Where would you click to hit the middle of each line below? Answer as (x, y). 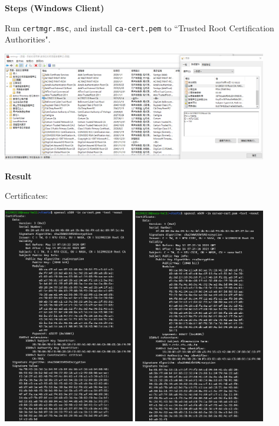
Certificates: (27, 196)
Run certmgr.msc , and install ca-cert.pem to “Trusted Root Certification (139, 27)
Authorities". (28, 39)
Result (18, 176)
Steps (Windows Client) (55, 8)
